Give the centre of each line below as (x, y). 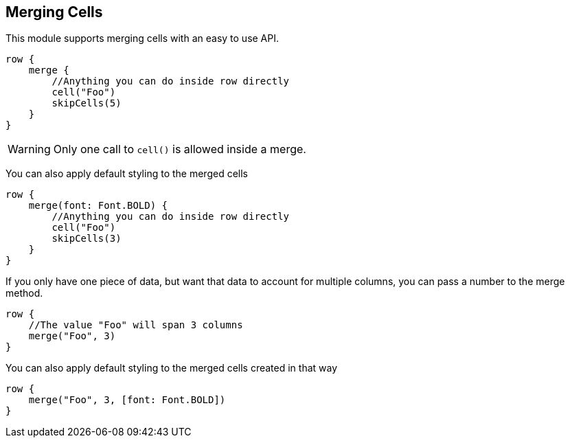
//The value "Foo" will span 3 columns (136, 325)
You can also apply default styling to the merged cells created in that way (172, 368)
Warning (29, 149)
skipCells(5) (87, 103)
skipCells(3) (87, 239)
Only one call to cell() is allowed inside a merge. (180, 149)
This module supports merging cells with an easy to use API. (142, 38)
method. (24, 293)
